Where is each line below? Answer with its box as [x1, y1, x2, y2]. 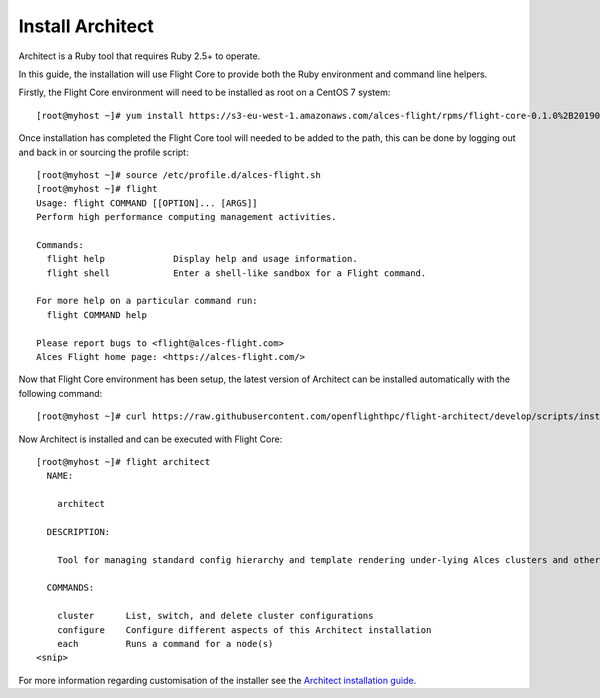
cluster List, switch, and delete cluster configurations [56, 610, 374, 622]
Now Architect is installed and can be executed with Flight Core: [18, 433, 283, 445]
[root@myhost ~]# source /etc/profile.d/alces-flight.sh [36, 169, 322, 180]
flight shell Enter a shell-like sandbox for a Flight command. [46, 267, 427, 279]
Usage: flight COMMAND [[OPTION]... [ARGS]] [36, 197, 259, 209]
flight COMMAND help [46, 309, 148, 320]
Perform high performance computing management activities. [36, 211, 337, 223]
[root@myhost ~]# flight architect [36, 456, 211, 467]
